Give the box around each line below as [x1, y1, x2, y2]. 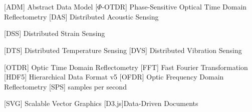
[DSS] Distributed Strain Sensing [4, 28, 105, 38]
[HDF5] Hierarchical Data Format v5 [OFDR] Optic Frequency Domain [4, 71, 224, 82]
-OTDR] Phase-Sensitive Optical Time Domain [102, 1, 247, 12]
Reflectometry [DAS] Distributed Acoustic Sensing [4, 11, 159, 21]
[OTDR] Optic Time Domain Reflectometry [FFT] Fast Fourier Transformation [4, 61, 248, 72]
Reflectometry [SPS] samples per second [4, 81, 127, 91]
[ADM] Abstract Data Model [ [4, 1, 98, 12]
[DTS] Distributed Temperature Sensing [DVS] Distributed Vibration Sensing [4, 44, 242, 55]
